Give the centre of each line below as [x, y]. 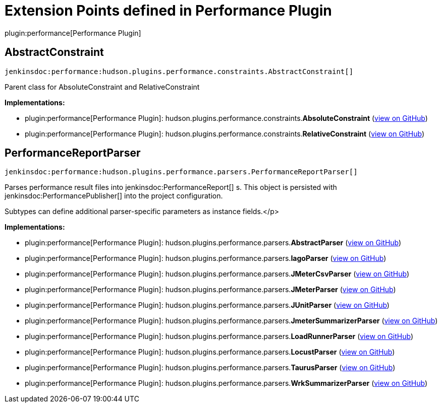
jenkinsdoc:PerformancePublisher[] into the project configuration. [114, 196]
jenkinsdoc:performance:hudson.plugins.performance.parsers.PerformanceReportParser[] [181, 172]
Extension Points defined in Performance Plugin [168, 11]
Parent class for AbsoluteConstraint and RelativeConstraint [102, 87]
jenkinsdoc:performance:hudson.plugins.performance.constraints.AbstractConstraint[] [179, 71]
